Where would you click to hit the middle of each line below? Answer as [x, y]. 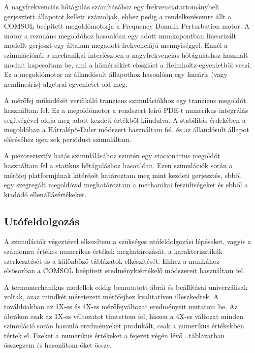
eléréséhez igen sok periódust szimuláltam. [68, 139]
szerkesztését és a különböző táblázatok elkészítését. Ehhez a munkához [112, 261]
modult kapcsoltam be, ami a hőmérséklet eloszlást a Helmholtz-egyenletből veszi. [128, 64]
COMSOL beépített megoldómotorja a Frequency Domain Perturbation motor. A [127, 26]
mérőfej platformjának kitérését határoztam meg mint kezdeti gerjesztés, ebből [123, 175]
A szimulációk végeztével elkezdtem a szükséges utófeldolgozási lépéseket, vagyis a [128, 241]
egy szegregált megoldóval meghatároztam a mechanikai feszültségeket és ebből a [126, 185]
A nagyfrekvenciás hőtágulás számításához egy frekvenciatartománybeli [112, 6]
